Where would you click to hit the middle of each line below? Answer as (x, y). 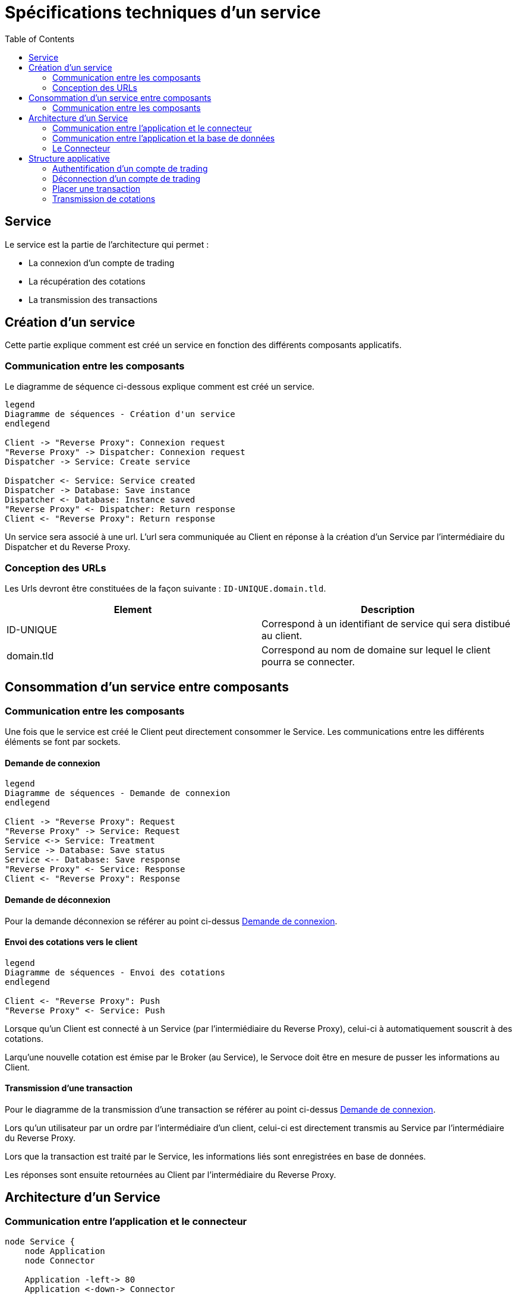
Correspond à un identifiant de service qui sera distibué (386, 623)
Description (388, 609)
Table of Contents (40, 39)
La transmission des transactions (93, 299)
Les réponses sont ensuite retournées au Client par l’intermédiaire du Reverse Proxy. (171, 1175)
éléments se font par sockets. (63, 742)
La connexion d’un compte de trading (102, 263)
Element (133, 609)
